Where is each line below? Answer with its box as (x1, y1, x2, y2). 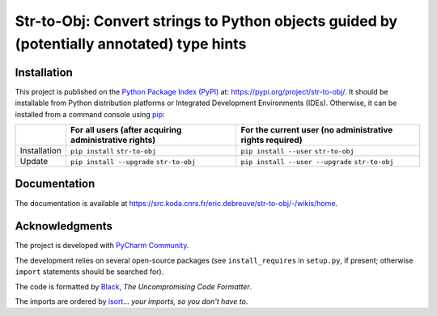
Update (19, 156, 49, 167)
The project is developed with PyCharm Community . (15, 241, 189, 251)
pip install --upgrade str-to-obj (70, 158, 196, 166)
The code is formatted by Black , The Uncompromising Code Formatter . (15, 281, 252, 291)
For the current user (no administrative (240, 124, 393, 136)
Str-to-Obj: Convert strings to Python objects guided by (15, 12, 398, 30)
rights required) (240, 134, 303, 145)
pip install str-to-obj (70, 147, 157, 156)
